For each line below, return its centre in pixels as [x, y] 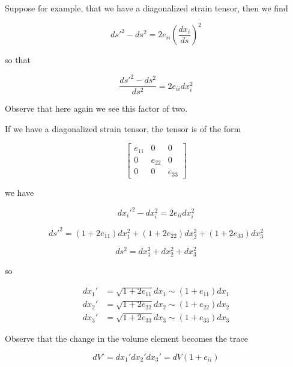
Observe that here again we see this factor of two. [96, 108]
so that [18, 60]
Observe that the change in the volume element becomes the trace [126, 338]
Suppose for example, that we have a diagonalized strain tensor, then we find [146, 8]
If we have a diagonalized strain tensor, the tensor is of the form [123, 128]
